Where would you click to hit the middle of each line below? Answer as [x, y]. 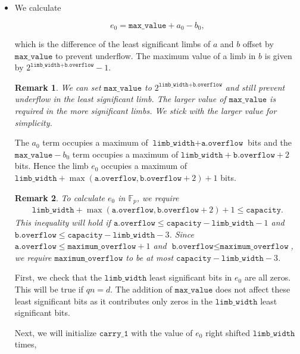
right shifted [228, 332]
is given [278, 55]
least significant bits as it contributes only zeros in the [114, 301]
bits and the [270, 142]
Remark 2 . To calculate [60, 197]
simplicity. [33, 122]
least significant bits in [191, 277]
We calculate [38, 7]
